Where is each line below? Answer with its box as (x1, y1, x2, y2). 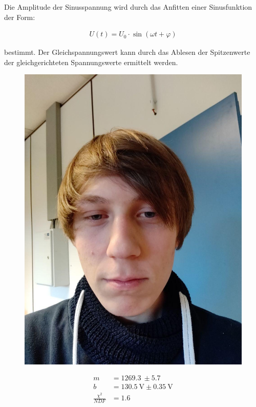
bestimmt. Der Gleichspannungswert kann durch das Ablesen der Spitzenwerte (4, 47, 250, 57)
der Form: (4, 11, 35, 22)
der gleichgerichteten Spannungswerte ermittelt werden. (4, 56, 178, 67)
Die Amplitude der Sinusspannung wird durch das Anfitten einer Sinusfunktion (4, 2, 252, 12)
